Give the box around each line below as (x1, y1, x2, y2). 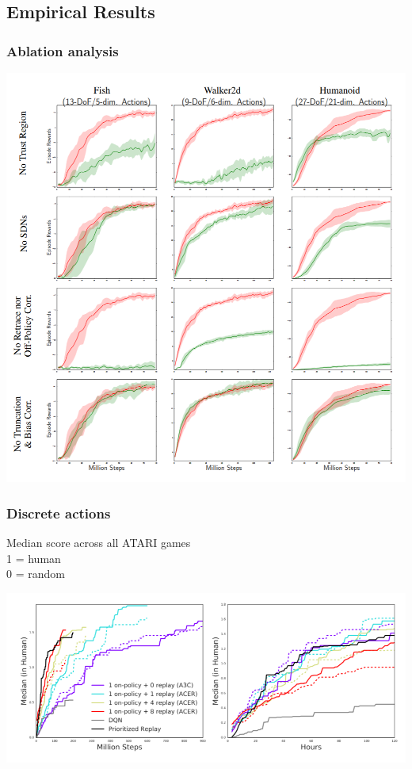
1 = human (6, 549, 61, 566)
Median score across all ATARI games (6, 534, 191, 550)
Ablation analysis (6, 40, 119, 60)
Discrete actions (6, 503, 111, 522)
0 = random (6, 565, 65, 582)
